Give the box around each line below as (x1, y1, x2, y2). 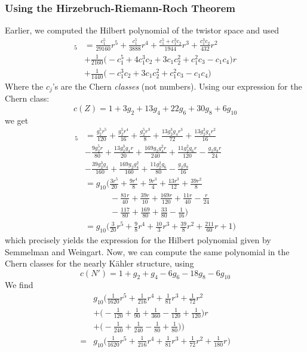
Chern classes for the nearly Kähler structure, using (5, 257, 194, 270)
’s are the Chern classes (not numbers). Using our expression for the (52, 79, 302, 92)
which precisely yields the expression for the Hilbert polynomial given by (5, 233, 271, 246)
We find (5, 278, 33, 291)
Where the (5, 79, 44, 92)
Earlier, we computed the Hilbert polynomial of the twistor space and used (5, 24, 280, 36)
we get (5, 114, 29, 126)
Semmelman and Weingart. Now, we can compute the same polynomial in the (5, 245, 290, 258)
